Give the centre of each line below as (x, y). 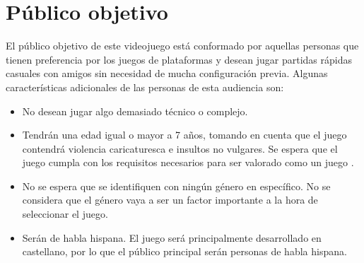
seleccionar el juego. (65, 214)
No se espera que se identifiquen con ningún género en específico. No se (176, 186)
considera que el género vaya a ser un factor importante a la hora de (170, 200)
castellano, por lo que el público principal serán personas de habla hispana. (184, 251)
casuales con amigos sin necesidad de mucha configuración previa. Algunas (167, 73)
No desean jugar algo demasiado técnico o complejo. (135, 111)
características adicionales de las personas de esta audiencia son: (145, 87)
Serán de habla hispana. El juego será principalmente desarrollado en (172, 237)
